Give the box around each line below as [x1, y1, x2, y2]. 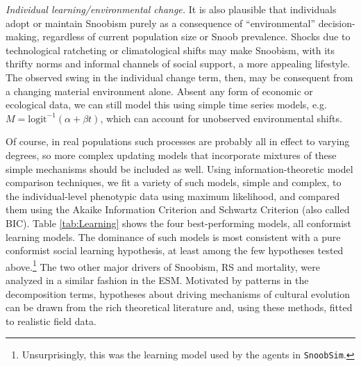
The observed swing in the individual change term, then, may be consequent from [6, 69, 353, 84]
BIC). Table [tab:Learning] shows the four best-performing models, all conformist [6, 215, 352, 230]
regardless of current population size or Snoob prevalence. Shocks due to [42, 29, 351, 44]
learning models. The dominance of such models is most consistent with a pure [6, 229, 341, 244]
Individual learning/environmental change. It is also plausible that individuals [6, 2, 337, 16]
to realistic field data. [6, 313, 96, 328]
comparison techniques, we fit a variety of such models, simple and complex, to [6, 175, 342, 190]
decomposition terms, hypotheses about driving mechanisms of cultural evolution [6, 286, 351, 301]
